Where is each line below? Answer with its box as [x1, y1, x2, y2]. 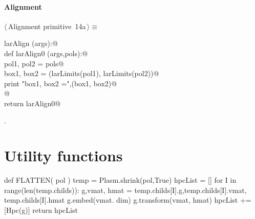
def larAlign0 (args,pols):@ [4, 47, 88, 58]
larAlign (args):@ [4, 38, 58, 48]
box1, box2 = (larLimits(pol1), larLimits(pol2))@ [4, 68, 159, 79]
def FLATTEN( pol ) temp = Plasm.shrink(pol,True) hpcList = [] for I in [4, 175, 237, 185]
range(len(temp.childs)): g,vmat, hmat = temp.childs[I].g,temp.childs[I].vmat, [4, 184, 247, 195]
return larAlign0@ [4, 98, 61, 108]
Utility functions [4, 145, 123, 166]
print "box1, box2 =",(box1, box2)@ [4, 78, 117, 88]
